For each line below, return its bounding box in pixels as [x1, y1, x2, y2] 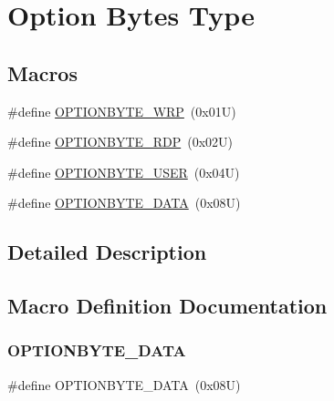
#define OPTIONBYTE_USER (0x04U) [7, 162, 240, 181]
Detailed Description [7, 238, 207, 266]
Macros [7, 58, 78, 87]
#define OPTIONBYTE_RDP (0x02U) [7, 132, 233, 151]
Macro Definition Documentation [7, 292, 328, 320]
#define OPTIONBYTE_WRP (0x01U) [7, 101, 236, 120]
